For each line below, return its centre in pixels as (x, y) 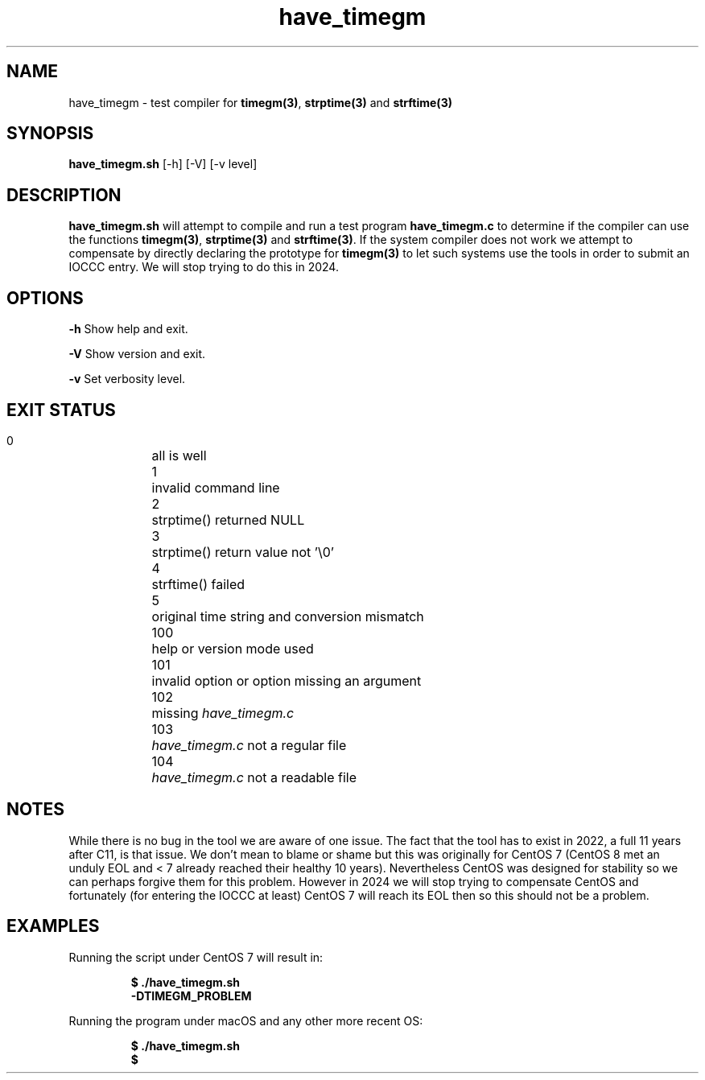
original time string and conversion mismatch (288, 616)
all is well (179, 455)
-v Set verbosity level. (127, 379)
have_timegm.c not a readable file (254, 777)
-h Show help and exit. (128, 329)
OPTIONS (45, 298)
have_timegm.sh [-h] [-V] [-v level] (163, 164)
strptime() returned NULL (228, 519)
